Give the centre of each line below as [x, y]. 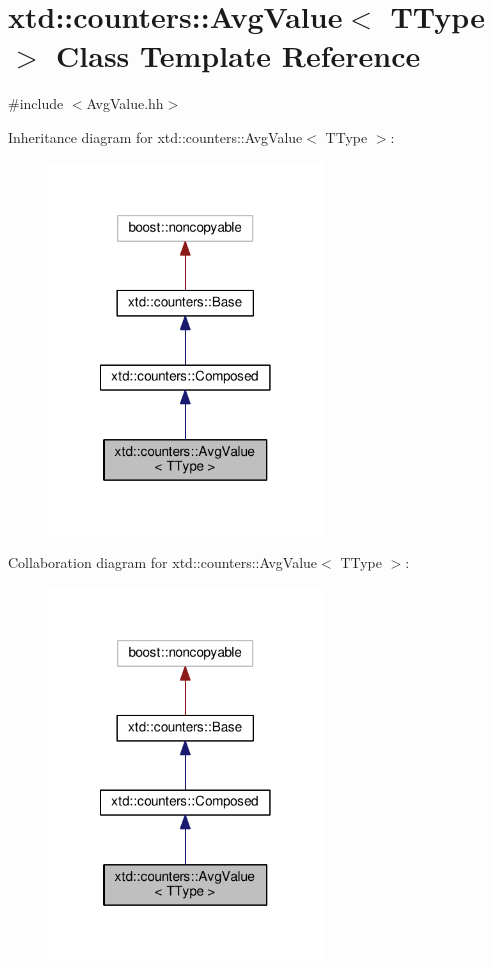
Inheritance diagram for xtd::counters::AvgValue [155, 136]
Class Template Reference [238, 55]
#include [36, 103]
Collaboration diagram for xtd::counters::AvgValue [163, 562]
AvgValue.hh [125, 103]
